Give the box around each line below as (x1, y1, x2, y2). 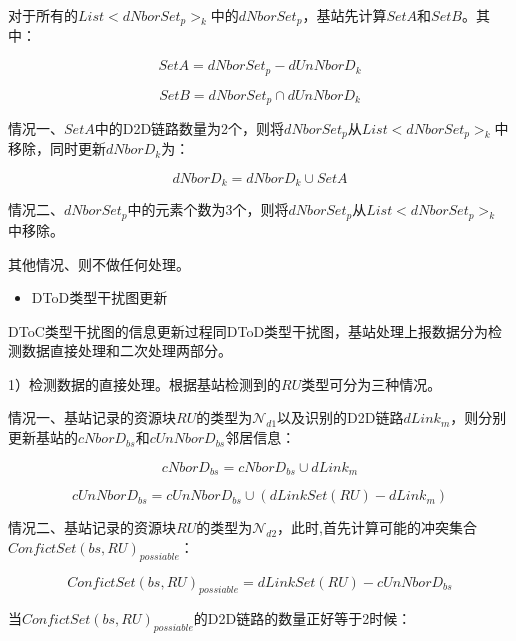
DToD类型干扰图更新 (31, 287, 168, 308)
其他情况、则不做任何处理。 (8, 253, 190, 274)
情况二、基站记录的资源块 (8, 517, 176, 538)
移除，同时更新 (8, 138, 106, 159)
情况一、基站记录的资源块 (8, 407, 176, 428)
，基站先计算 (302, 5, 387, 25)
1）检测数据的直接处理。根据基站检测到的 (8, 373, 281, 394)
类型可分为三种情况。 (301, 373, 442, 394)
